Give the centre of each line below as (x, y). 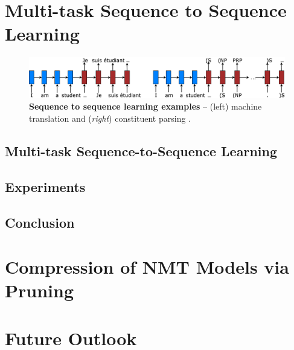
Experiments (45, 186)
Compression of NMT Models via (147, 267)
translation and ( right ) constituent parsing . (110, 118)
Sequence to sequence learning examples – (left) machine (145, 106)
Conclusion (40, 222)
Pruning (39, 290)
